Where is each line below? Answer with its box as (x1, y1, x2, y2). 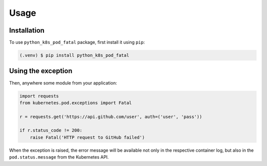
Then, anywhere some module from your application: (9, 80, 117, 86)
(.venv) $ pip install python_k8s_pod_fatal (19, 52, 130, 58)
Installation (9, 26, 44, 35)
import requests (19, 93, 59, 99)
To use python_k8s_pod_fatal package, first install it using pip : (9, 40, 145, 45)
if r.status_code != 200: (19, 127, 83, 133)
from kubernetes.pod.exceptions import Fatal (19, 100, 132, 106)
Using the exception (9, 67, 73, 75)
